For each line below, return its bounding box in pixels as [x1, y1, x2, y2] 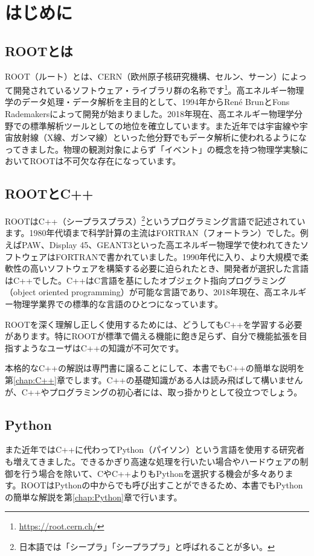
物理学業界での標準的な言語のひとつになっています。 [13, 298, 223, 310]
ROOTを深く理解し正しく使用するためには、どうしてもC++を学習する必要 [5, 318, 303, 330]
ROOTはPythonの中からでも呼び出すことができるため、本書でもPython [21, 479, 303, 491]
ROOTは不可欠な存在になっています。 [30, 155, 181, 167]
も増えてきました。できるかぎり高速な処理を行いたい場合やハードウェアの [5, 455, 300, 467]
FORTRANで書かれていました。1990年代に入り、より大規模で [55, 250, 300, 263]
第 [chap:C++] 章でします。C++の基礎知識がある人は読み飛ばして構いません [5, 373, 303, 386]
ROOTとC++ [5, 184, 94, 203]
